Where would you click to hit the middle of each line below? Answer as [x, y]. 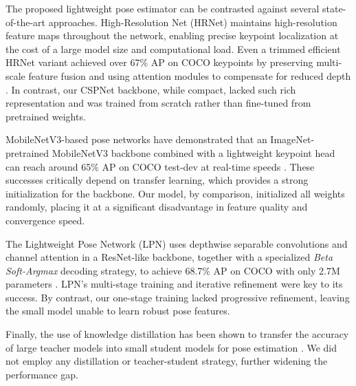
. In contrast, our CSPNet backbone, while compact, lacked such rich [151, 89]
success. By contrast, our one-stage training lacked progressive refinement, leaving [178, 297]
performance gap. [42, 374]
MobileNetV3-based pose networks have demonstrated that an [136, 139]
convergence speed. [45, 220]
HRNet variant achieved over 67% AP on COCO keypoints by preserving [159, 62]
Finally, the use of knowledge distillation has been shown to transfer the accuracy [177, 334]
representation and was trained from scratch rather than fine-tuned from [158, 103]
